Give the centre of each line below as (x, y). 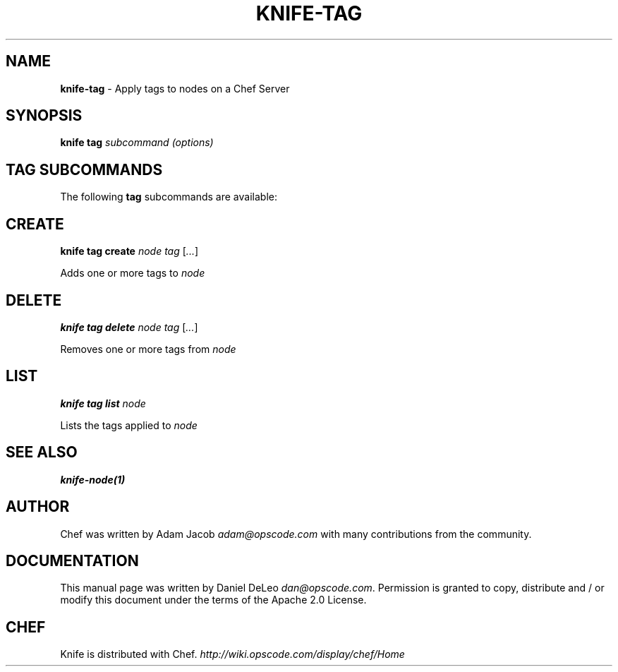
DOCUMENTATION (72, 560)
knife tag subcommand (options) (137, 143)
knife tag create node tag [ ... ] (129, 251)
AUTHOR (38, 507)
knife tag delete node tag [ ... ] (129, 327)
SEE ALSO (42, 452)
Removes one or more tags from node (148, 349)
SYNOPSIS (44, 116)
